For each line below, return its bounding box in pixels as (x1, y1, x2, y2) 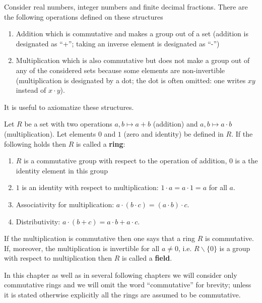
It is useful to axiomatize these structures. (4, 101, 134, 112)
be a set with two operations (24, 118, 112, 129)
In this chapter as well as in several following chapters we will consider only (4, 269, 237, 280)
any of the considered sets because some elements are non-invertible (16, 65, 225, 75)
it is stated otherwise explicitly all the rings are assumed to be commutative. (4, 289, 241, 300)
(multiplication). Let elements (4, 128, 96, 139)
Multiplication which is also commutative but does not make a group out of (16, 55, 250, 66)
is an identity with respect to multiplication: (22, 182, 159, 193)
